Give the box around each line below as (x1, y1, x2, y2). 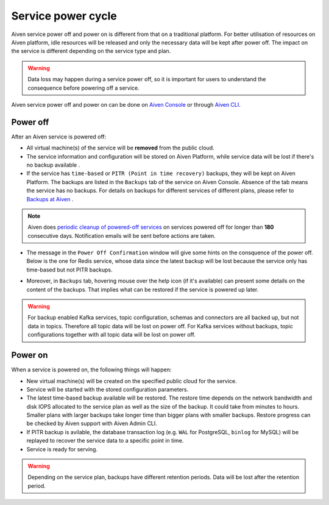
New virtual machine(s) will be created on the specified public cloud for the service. (26, 377, 237, 384)
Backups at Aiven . (26, 195, 74, 202)
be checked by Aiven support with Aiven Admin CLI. (26, 420, 158, 427)
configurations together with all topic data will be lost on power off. (27, 331, 196, 338)
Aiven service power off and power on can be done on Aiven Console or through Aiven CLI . (11, 101, 241, 108)
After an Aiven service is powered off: (11, 133, 107, 140)
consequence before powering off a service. (27, 84, 140, 91)
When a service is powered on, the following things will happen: (11, 366, 172, 373)
